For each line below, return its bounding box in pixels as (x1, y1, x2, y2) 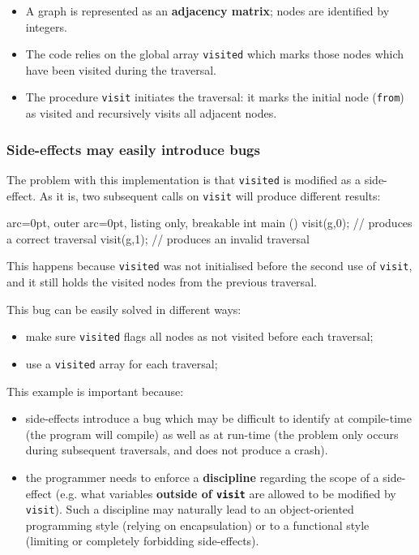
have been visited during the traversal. (25, 61, 216, 78)
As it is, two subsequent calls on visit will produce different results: (39, 187, 381, 204)
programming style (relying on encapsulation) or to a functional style (25, 516, 370, 533)
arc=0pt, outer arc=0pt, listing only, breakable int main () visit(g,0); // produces (6, 214, 413, 231)
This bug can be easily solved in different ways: (6, 300, 242, 317)
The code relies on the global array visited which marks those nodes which (25, 45, 404, 62)
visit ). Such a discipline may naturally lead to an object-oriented (25, 501, 354, 518)
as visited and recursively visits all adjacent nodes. (25, 105, 277, 122)
